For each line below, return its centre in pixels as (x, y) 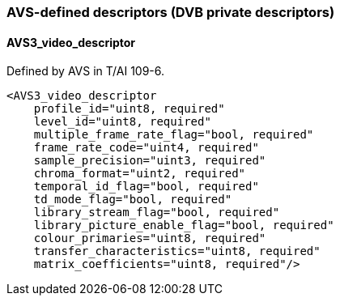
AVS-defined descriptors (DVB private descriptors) (171, 12)
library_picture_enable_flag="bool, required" (184, 225)
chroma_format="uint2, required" (140, 174)
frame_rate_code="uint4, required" (146, 148)
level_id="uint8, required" (122, 122)
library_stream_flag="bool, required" (157, 213)
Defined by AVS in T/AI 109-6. (86, 71)
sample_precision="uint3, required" (150, 161)
